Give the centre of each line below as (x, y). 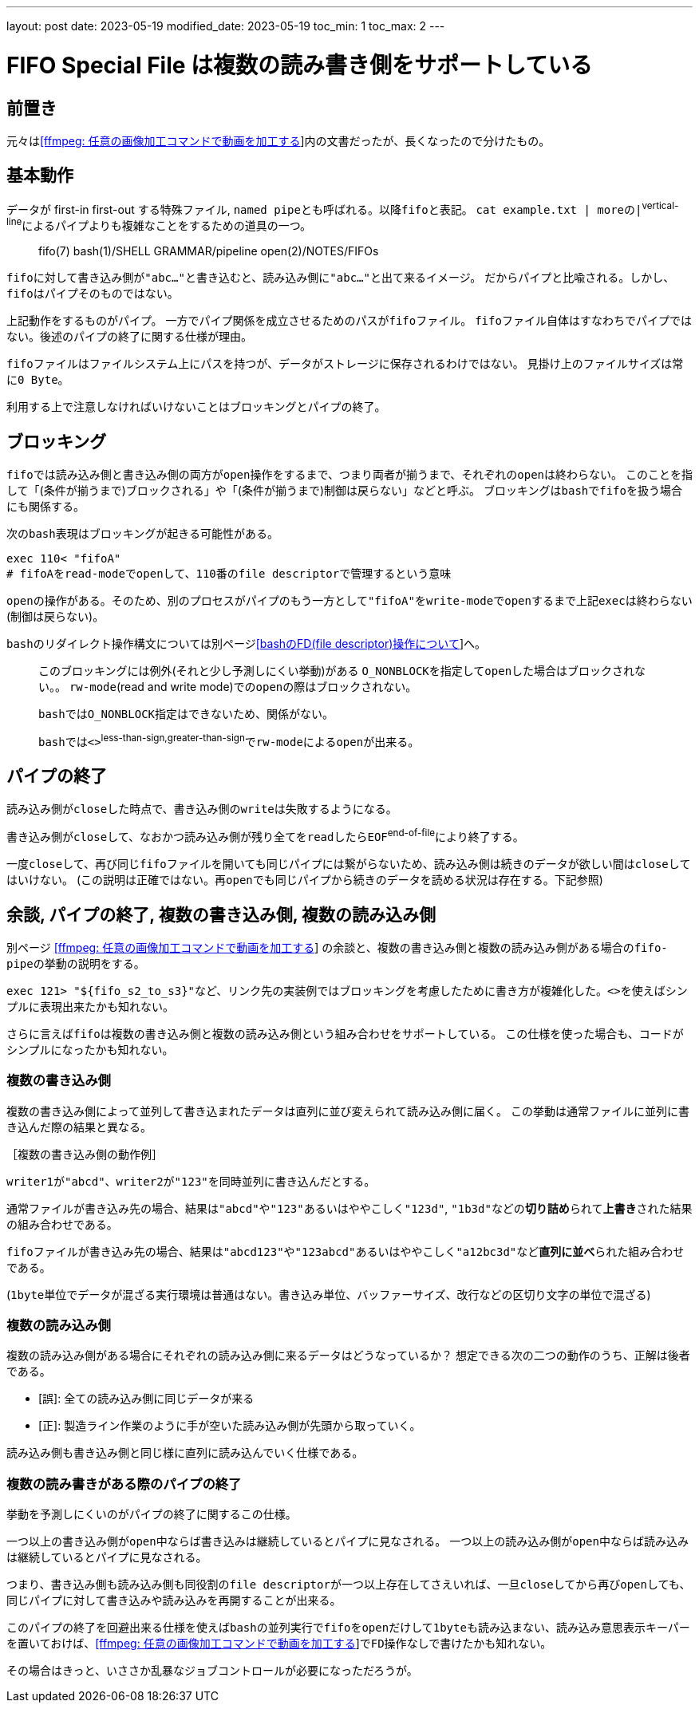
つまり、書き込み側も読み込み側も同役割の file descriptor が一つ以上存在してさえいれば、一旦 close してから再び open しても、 (349, 1585)
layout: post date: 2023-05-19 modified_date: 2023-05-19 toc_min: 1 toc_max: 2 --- (226, 26)
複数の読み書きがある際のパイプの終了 (124, 1484)
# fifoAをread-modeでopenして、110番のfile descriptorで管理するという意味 (229, 573)
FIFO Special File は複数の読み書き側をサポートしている (300, 65)
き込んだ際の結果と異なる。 (79, 1127)
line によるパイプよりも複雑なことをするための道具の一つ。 (159, 225)
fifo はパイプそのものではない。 (93, 294)
